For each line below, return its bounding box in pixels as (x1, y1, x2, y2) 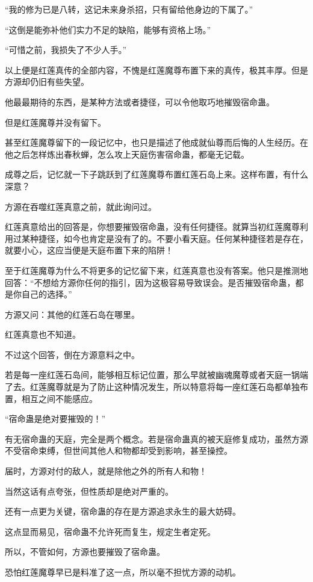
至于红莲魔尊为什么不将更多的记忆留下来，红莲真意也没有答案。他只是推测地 (5, 264, 308, 276)
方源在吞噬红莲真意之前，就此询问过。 (5, 200, 156, 212)
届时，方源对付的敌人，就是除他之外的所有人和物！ (5, 465, 207, 477)
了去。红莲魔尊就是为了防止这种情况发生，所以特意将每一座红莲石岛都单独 (5, 380, 300, 393)
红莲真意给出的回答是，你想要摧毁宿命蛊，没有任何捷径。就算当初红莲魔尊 (5, 220, 300, 233)
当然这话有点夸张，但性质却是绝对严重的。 (5, 484, 173, 497)
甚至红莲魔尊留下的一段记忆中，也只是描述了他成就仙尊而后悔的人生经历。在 (5, 136, 308, 149)
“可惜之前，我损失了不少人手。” (5, 43, 127, 56)
